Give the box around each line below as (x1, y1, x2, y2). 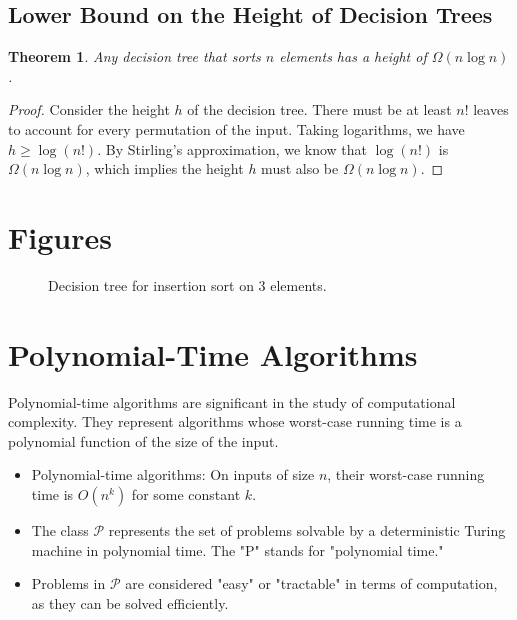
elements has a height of (279, 46, 427, 67)
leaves (473, 99, 509, 120)
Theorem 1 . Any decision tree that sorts (8, 46, 261, 67)
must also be (261, 158, 339, 179)
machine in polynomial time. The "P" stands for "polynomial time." (31, 539, 444, 560)
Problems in (31, 573, 106, 594)
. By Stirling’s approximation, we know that (97, 138, 368, 159)
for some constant (131, 483, 241, 504)
